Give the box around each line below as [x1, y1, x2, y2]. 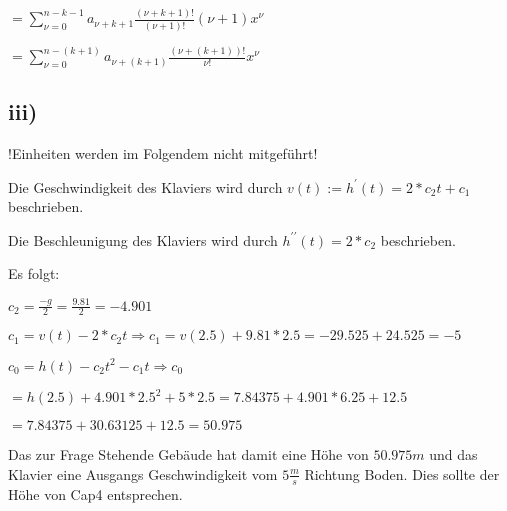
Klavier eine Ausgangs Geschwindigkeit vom [8, 463, 278, 484]
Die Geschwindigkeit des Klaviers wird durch [8, 176, 283, 197]
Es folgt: [8, 263, 60, 284]
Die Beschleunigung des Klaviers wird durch [8, 229, 278, 250]
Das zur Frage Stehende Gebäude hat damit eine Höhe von [8, 444, 369, 465]
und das [429, 444, 478, 465]
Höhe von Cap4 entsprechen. [8, 483, 183, 504]
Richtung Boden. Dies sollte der [304, 463, 500, 484]
